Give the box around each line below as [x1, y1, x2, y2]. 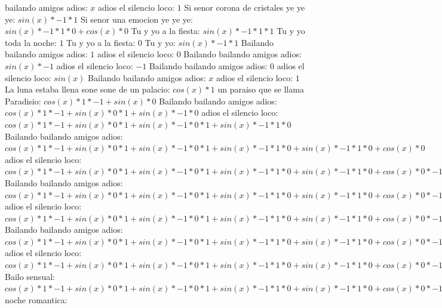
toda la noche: [5, 36, 57, 48]
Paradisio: [5, 94, 41, 107]
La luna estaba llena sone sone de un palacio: [5, 83, 170, 96]
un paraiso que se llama [217, 83, 304, 96]
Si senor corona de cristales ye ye [184, 1, 305, 13]
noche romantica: [5, 293, 67, 306]
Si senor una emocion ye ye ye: [80, 13, 193, 25]
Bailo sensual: [5, 270, 55, 282]
